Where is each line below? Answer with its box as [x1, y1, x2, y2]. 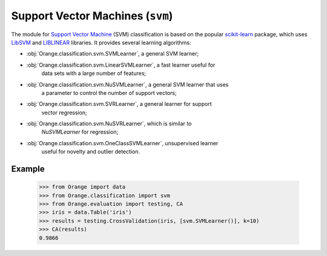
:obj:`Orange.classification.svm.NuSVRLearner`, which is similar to [26, 120, 192, 127]
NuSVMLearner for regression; [41, 128, 119, 136]
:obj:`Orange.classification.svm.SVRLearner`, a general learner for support [26, 100, 212, 108]
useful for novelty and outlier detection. [41, 148, 140, 156]
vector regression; [41, 109, 87, 116]
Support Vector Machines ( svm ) [11, 9, 173, 22]
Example [11, 164, 45, 174]
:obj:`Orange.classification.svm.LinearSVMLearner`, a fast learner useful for [26, 61, 216, 68]
